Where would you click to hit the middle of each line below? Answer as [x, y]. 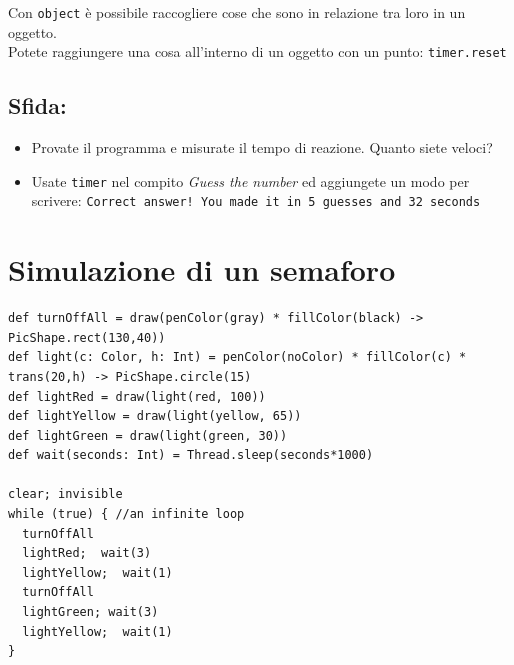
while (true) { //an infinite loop [126, 514]
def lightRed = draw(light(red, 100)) [137, 396]
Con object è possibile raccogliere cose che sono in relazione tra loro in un [237, 12]
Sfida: [37, 105]
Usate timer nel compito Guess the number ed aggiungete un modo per [250, 180]
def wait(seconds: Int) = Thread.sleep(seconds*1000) [191, 455]
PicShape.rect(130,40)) [87, 337]
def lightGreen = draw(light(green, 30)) [148, 435]
